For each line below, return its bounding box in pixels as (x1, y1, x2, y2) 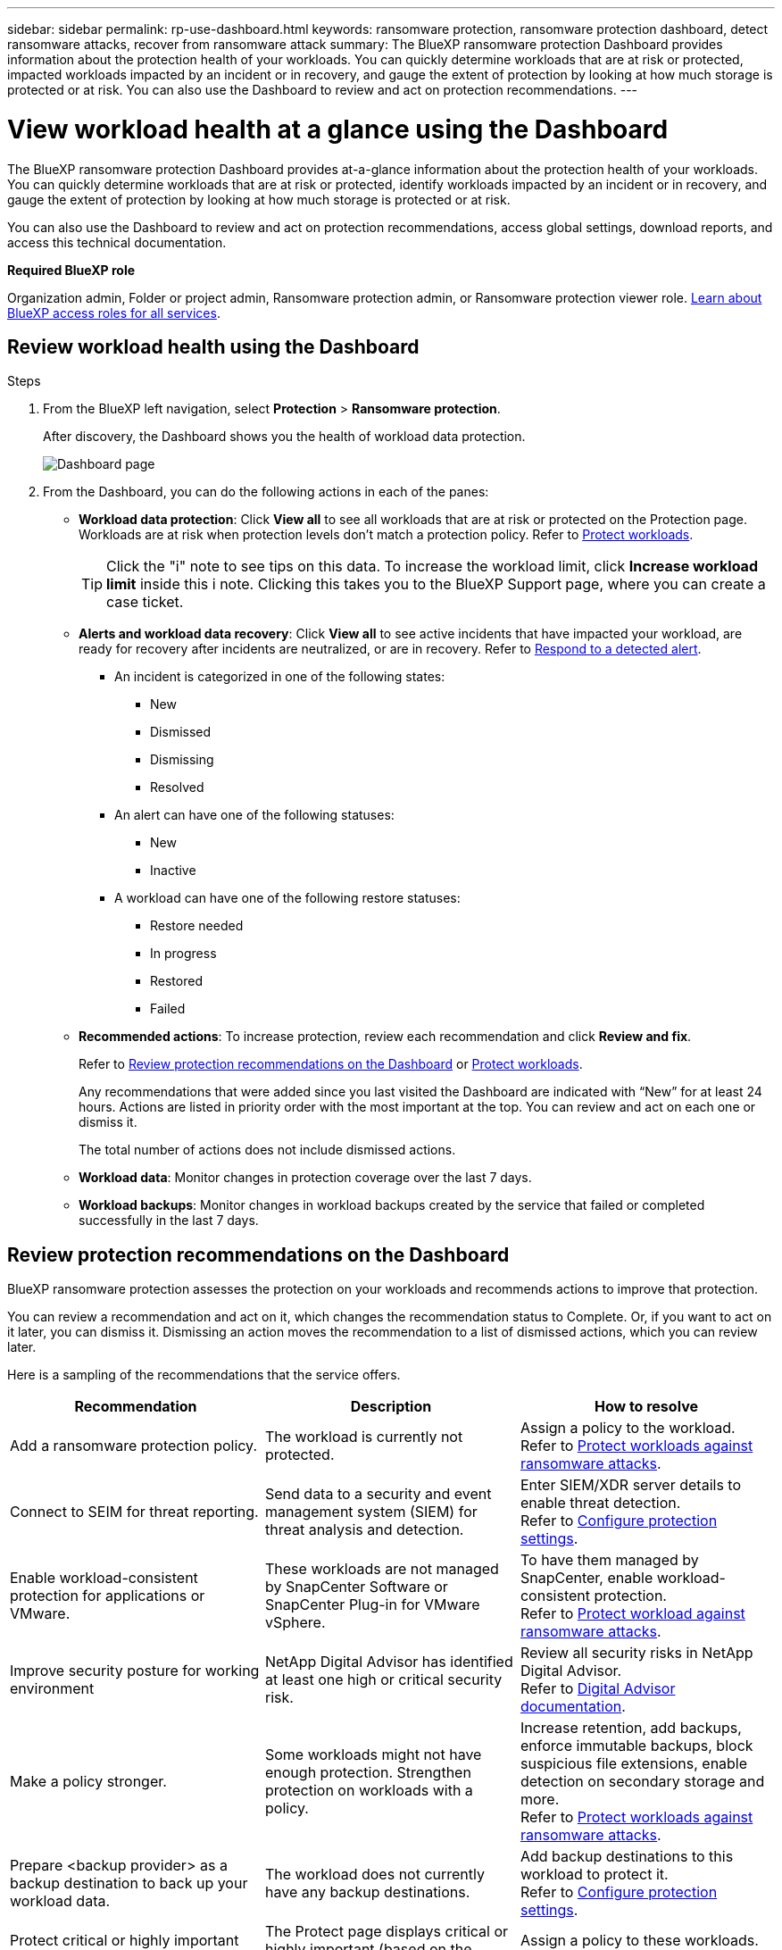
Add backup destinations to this (520, 1847, 734, 1866)
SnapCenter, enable (520, 1569, 653, 1587)
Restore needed (150, 918, 244, 934)
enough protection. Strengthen (264, 1763, 471, 1782)
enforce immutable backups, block (520, 1737, 753, 1755)
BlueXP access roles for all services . (7, 304, 220, 321)
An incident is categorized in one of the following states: (114, 669, 445, 685)
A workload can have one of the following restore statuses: (114, 890, 461, 906)
